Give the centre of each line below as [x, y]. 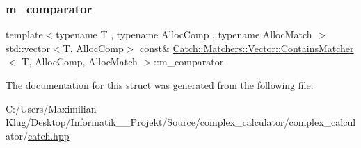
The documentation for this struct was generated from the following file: [160, 85]
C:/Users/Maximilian [51, 108]
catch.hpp [48, 135]
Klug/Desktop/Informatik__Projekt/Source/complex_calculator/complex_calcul [181, 122]
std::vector [28, 48]
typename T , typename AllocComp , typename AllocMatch [184, 34]
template [24, 34]
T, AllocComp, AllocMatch [80, 61]
